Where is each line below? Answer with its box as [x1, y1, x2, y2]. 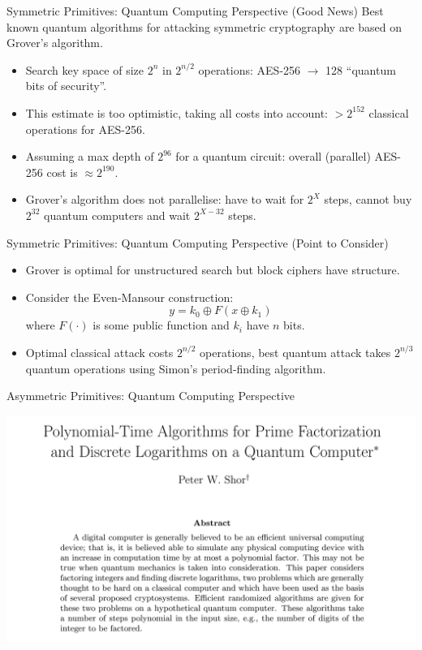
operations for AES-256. [25, 120, 145, 137]
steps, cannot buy [324, 191, 412, 208]
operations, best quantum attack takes [200, 343, 391, 360]
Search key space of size [25, 61, 144, 78]
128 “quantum [325, 61, 396, 78]
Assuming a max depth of [25, 148, 154, 165]
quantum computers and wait [44, 206, 191, 223]
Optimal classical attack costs [25, 343, 174, 360]
